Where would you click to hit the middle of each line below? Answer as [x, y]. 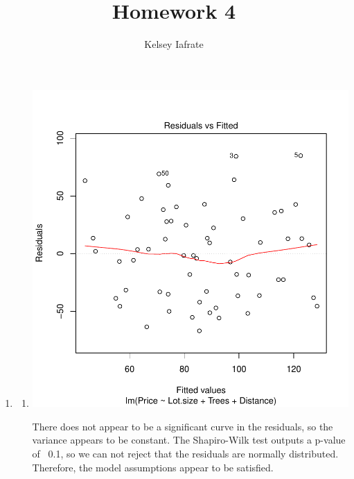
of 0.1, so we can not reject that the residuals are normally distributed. [185, 453]
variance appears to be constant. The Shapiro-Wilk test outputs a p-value [189, 440]
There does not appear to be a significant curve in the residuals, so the [183, 426]
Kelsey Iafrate [174, 44]
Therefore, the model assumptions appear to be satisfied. [153, 467]
